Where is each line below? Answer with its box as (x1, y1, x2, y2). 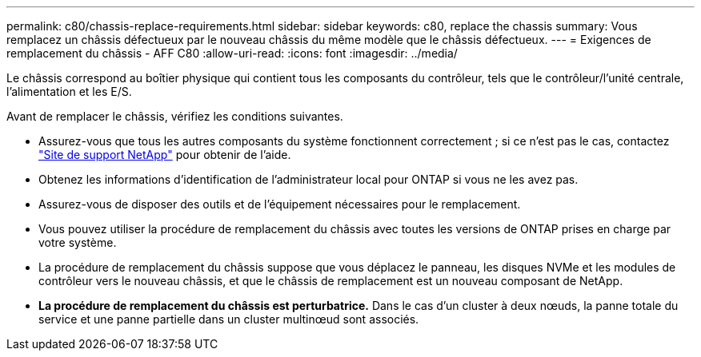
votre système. (38, 236, 117, 249)
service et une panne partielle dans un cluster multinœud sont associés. (38, 312, 419, 326)
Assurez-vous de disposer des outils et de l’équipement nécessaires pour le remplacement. (38, 197, 521, 211)
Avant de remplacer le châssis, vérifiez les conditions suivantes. (6, 109, 343, 123)
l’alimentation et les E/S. (6, 85, 132, 98)
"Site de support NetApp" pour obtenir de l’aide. (38, 148, 291, 161)
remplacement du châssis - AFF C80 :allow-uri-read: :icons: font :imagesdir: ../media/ (6, 46, 458, 60)
